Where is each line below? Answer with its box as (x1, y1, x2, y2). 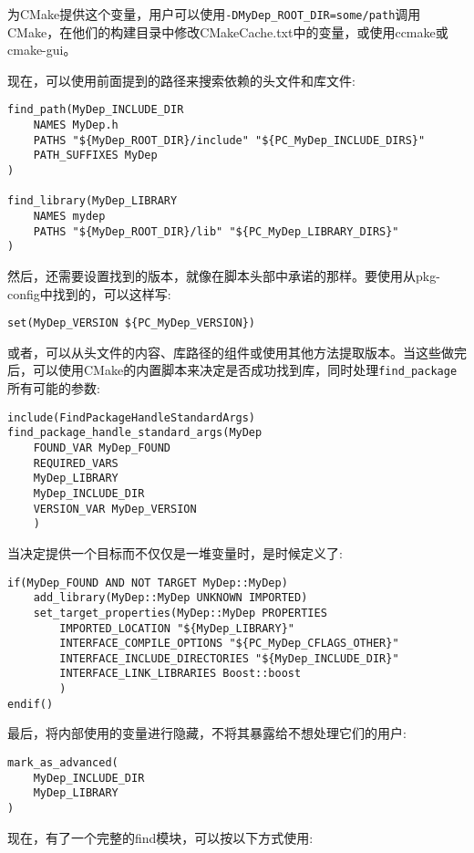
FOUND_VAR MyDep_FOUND (33, 442, 170, 454)
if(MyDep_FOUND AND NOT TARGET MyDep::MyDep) (7, 576, 288, 589)
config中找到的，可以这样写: (7, 284, 171, 303)
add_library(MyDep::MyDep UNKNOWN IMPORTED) (33, 591, 308, 605)
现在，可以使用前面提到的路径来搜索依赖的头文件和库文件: (7, 70, 355, 89)
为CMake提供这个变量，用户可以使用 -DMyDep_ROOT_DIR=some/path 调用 (7, 5, 421, 23)
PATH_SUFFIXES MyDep (33, 149, 158, 162)
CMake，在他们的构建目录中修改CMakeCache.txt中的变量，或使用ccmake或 (7, 22, 448, 41)
